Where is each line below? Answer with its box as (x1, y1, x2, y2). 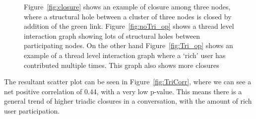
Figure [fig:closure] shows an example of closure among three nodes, (24, 1, 231, 11)
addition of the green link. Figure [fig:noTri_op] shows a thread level (24, 21, 234, 31)
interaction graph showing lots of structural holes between (24, 30, 200, 41)
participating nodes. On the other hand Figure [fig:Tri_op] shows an (24, 40, 233, 51)
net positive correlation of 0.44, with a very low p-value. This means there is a (4, 86, 242, 96)
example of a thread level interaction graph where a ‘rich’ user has (24, 50, 226, 60)
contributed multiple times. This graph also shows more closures (24, 59, 219, 70)
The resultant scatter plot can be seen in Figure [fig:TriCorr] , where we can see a (4, 76, 252, 87)
